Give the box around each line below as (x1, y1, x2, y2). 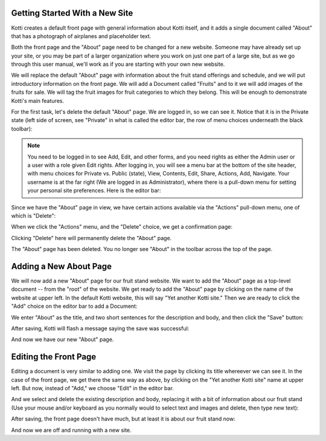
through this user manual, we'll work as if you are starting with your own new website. (11, 60, 225, 68)
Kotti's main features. (11, 97, 65, 104)
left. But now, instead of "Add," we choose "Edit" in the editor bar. (11, 385, 174, 392)
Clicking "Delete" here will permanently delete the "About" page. (11, 234, 172, 241)
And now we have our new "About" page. (11, 336, 114, 343)
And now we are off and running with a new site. (11, 426, 132, 434)
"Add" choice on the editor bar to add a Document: (11, 302, 138, 310)
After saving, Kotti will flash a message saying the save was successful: (11, 324, 190, 332)
